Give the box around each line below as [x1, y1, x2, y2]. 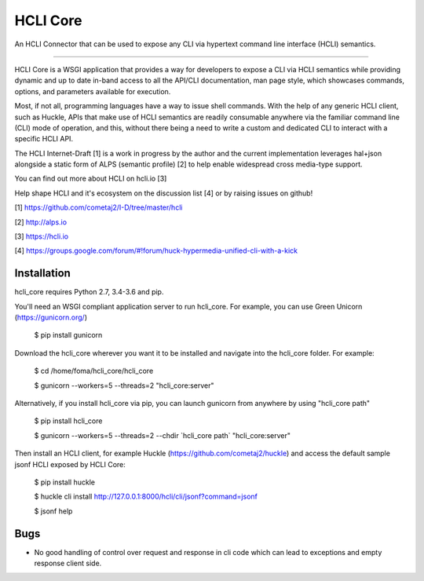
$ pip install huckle [34, 477, 96, 487]
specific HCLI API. [14, 134, 74, 144]
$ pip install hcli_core [34, 416, 103, 426]
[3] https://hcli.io [14, 232, 69, 241]
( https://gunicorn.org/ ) [14, 312, 88, 322]
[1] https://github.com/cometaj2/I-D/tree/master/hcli [14, 203, 183, 212]
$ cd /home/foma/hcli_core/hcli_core [34, 366, 154, 376]
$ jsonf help [34, 506, 73, 516]
